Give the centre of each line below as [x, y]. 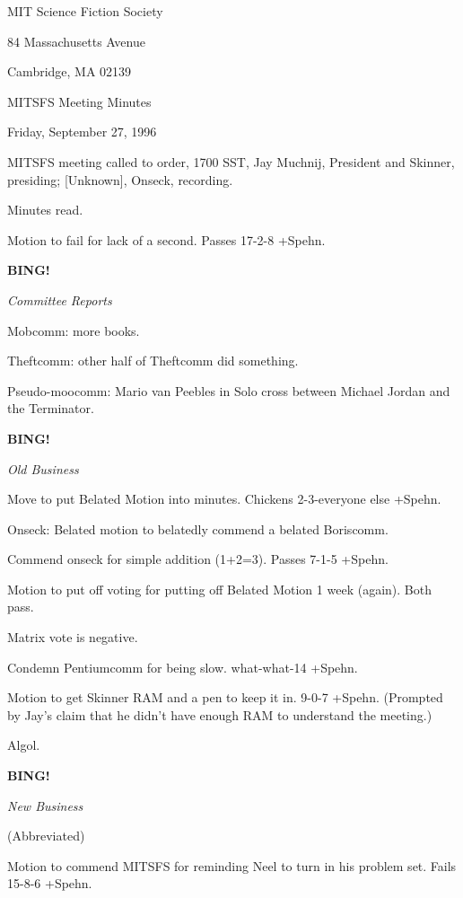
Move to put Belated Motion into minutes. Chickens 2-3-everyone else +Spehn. [224, 499]
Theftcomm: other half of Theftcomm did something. [153, 361]
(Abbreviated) [46, 836]
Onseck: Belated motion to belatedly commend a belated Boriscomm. [198, 528]
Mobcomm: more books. [74, 330]
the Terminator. [51, 408]
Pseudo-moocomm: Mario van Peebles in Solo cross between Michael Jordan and [229, 390]
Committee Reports [60, 299]
